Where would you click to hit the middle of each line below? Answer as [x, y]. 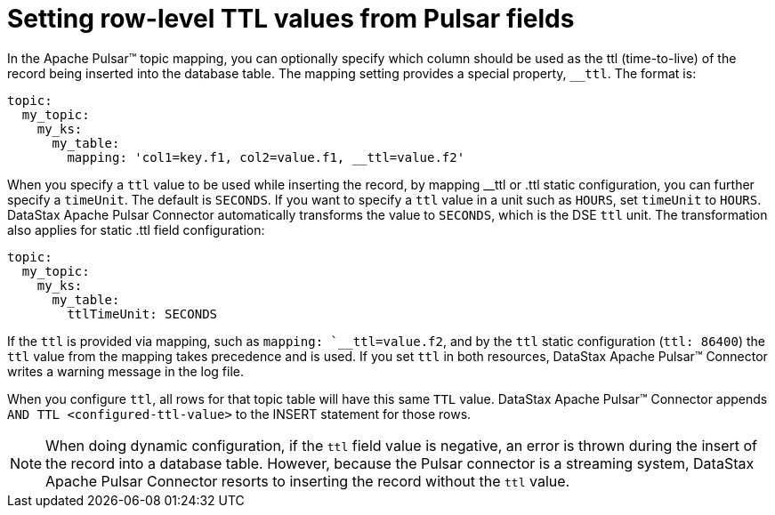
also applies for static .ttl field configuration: [136, 229]
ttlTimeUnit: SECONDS [142, 314]
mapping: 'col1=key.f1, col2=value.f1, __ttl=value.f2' [266, 157]
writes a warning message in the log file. [126, 371]
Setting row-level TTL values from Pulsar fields [291, 19]
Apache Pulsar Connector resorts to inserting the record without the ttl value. [308, 481]
